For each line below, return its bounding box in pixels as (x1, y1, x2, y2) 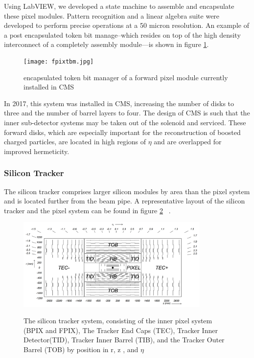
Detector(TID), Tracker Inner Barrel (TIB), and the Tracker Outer (23, 335, 225, 345)
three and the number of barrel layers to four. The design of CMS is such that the (4, 108, 250, 118)
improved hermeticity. (4, 146, 69, 156)
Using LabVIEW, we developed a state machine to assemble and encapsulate (4, 1, 234, 11)
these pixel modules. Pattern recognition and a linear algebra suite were (4, 10, 220, 21)
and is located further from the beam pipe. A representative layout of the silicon (4, 196, 245, 206)
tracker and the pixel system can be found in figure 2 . (4, 205, 171, 215)
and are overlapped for (154, 136, 222, 147)
